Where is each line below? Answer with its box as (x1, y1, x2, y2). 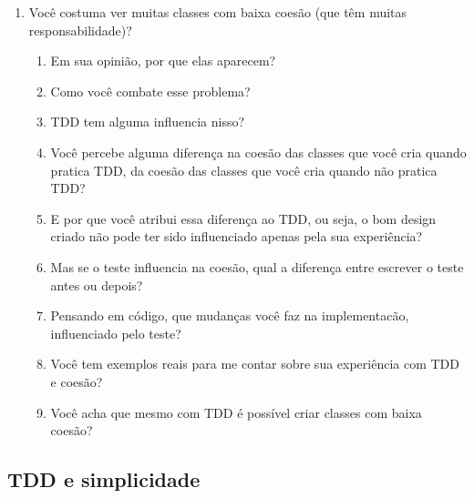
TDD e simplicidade (7, 465, 201, 493)
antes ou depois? (50, 275, 143, 294)
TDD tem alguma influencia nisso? (50, 112, 245, 131)
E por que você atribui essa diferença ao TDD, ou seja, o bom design (50, 208, 437, 228)
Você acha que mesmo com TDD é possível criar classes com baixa (50, 402, 422, 422)
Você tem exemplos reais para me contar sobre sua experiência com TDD (50, 354, 460, 373)
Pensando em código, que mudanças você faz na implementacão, (50, 306, 409, 325)
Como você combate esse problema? (50, 81, 251, 100)
